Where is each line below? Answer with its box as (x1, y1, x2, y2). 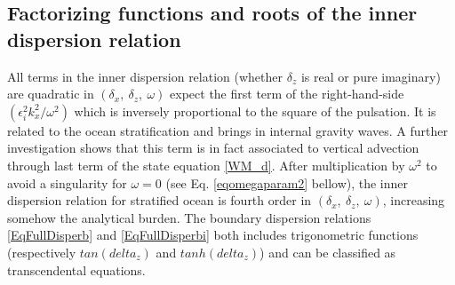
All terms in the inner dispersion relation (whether (7, 67, 283, 85)
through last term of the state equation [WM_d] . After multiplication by (7, 155, 405, 174)
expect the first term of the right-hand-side (170, 84, 404, 103)
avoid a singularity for (7, 173, 127, 192)
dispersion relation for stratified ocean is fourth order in (7, 191, 312, 210)
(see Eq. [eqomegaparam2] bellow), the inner (165, 173, 409, 192)
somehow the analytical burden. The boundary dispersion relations (7, 208, 371, 226)
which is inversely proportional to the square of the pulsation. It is (74, 101, 436, 120)
